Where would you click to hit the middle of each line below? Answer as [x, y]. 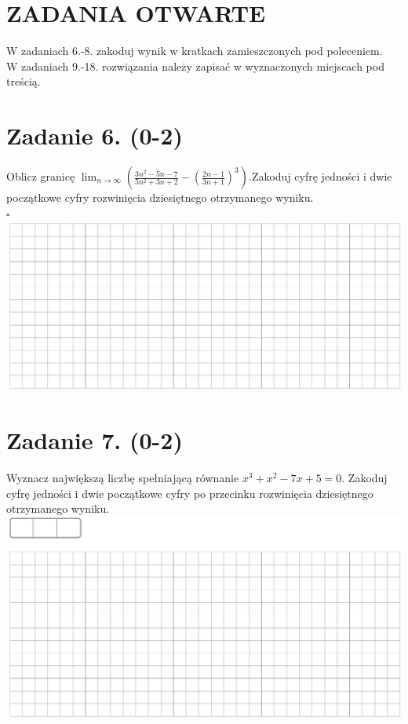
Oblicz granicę [41, 176]
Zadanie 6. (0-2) [95, 135]
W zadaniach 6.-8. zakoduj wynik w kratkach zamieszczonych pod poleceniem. [195, 51]
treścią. [24, 81]
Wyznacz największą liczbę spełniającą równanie [123, 477]
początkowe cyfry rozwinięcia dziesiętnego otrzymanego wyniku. [160, 197]
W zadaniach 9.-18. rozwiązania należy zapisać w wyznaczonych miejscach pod [195, 66]
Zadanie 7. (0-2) [95, 440]
